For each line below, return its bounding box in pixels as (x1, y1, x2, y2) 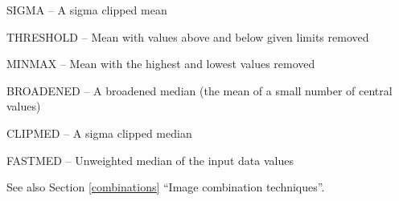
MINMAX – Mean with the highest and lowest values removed (6, 55, 315, 72)
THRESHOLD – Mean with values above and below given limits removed (6, 28, 369, 45)
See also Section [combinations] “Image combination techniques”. (6, 179, 325, 195)
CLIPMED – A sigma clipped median (6, 124, 192, 141)
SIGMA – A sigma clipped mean (6, 2, 167, 18)
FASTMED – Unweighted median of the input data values (6, 151, 294, 168)
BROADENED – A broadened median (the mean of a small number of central (6, 82, 393, 98)
